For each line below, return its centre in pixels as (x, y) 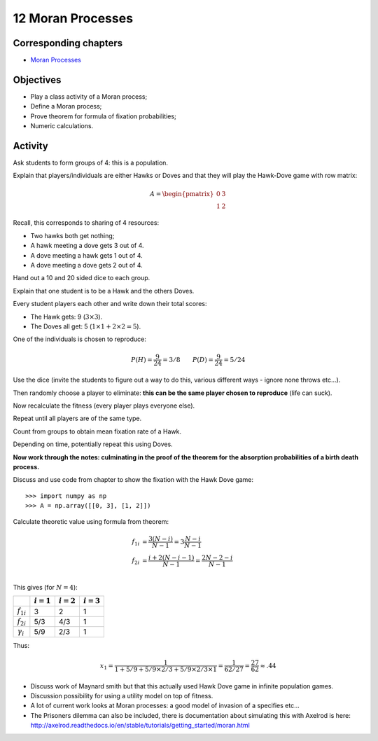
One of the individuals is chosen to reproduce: (80, 339)
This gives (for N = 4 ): (45, 587)
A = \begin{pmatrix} (182, 194)
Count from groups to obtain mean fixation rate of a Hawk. (97, 431)
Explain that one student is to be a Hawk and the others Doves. (104, 291)
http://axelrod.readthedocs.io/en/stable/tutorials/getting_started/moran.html (140, 726)
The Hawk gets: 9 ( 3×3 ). (66, 317)
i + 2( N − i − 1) (171, 558)
